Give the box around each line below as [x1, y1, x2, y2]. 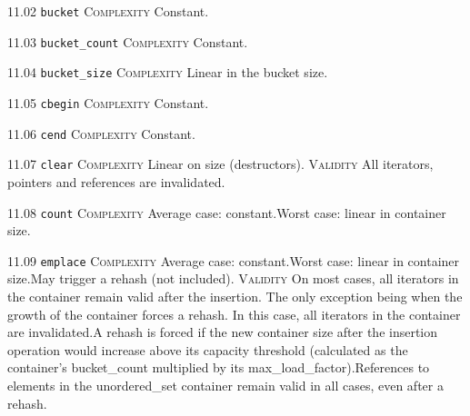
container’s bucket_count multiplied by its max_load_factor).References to [7, 358, 430, 377]
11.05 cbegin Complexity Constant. [7, 93, 209, 112]
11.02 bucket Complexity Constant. [7, 2, 209, 20]
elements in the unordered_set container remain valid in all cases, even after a [7, 376, 444, 394]
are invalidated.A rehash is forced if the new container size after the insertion [7, 322, 438, 342]
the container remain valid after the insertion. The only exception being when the [7, 287, 463, 306]
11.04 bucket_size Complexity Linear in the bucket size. [7, 63, 328, 82]
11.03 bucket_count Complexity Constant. [7, 32, 248, 51]
